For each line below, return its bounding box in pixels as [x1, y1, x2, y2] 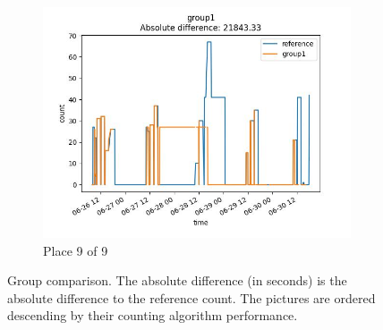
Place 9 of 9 [43, 241, 108, 259]
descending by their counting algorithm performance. [7, 306, 298, 325]
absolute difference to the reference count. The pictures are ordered [7, 288, 376, 307]
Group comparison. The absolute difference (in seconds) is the [7, 271, 347, 290]
